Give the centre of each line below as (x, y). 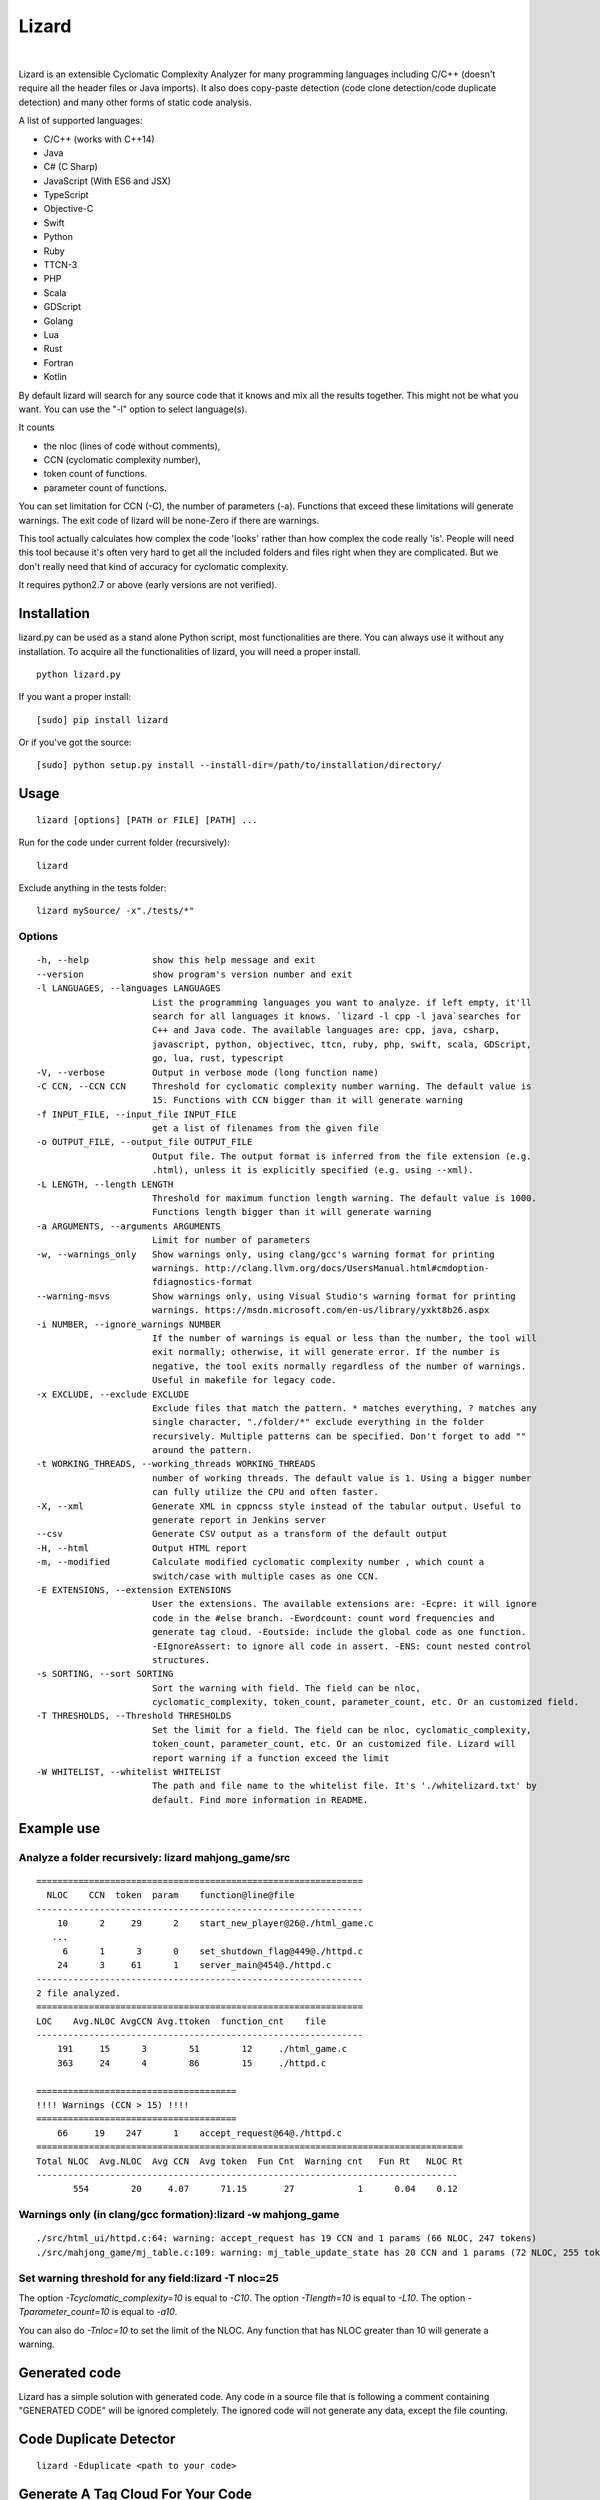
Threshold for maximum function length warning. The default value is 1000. (344, 1198)
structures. (181, 1659)
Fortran (58, 362)
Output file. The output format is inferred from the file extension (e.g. (341, 1156)
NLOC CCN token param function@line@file (170, 1895)
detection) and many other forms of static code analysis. (135, 102)
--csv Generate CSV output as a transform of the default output (242, 1534)
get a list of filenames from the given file (265, 1128)
